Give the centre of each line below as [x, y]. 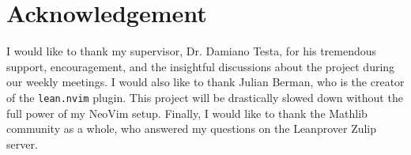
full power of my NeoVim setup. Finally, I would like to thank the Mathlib [187, 113]
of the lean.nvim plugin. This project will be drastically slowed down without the [205, 97]
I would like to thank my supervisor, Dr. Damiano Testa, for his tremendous [192, 51]
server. [22, 144]
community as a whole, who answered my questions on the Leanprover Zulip [192, 129]
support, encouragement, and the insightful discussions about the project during [201, 66]
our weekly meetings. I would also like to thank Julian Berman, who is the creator [205, 82]
